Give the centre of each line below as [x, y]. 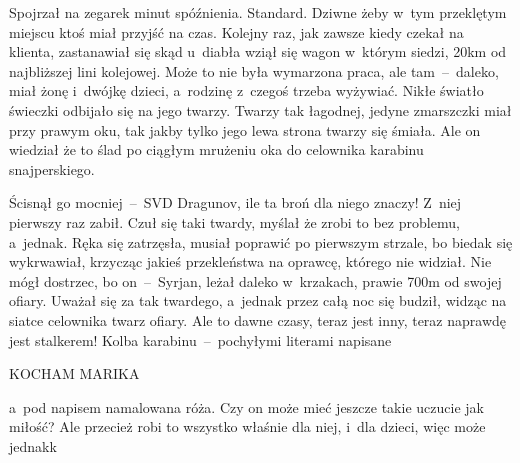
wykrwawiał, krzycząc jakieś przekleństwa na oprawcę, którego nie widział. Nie [250, 261]
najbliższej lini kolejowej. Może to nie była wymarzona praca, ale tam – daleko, [254, 70]
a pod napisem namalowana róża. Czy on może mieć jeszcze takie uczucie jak [246, 406]
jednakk [33, 445]
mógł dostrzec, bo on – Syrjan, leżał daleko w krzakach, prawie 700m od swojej [255, 280]
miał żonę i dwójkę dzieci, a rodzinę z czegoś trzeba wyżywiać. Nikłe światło [246, 90]
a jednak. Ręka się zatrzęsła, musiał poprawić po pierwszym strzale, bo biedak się [261, 241]
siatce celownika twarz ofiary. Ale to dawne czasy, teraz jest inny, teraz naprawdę [257, 319]
